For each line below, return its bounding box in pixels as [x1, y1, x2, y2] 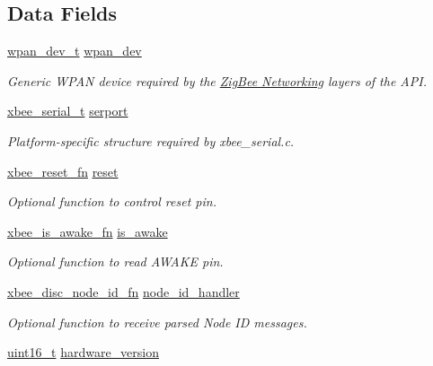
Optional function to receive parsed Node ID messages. [7, 312, 307, 331]
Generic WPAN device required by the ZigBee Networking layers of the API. [7, 71, 427, 90]
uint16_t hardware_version [7, 343, 160, 362]
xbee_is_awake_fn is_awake [7, 222, 168, 240]
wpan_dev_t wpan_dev [7, 41, 142, 60]
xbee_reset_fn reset [7, 161, 119, 180]
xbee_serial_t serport [7, 101, 128, 120]
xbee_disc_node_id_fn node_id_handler [7, 282, 240, 301]
